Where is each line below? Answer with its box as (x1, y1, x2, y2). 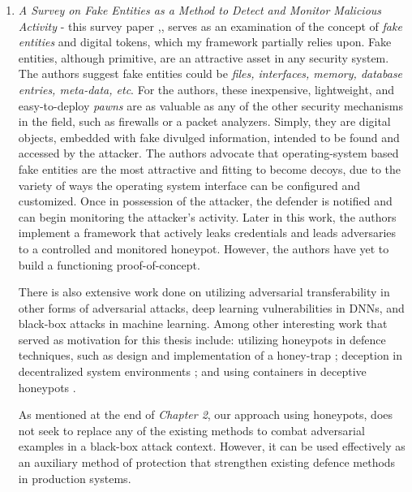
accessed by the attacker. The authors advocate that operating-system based (18, 145, 399, 162)
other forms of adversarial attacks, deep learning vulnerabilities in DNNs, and (18, 299, 405, 316)
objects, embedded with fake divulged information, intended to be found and (18, 128, 400, 145)
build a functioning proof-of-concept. (18, 256, 200, 273)
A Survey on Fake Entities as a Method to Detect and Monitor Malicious (18, 2, 382, 18)
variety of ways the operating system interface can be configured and (18, 176, 360, 193)
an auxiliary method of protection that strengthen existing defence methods (18, 454, 396, 471)
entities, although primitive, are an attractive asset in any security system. (18, 49, 389, 66)
